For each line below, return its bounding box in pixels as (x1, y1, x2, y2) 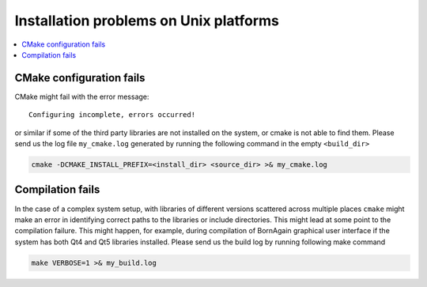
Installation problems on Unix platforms (14, 12, 280, 29)
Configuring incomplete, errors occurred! (28, 111, 196, 119)
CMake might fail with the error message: (14, 92, 149, 101)
